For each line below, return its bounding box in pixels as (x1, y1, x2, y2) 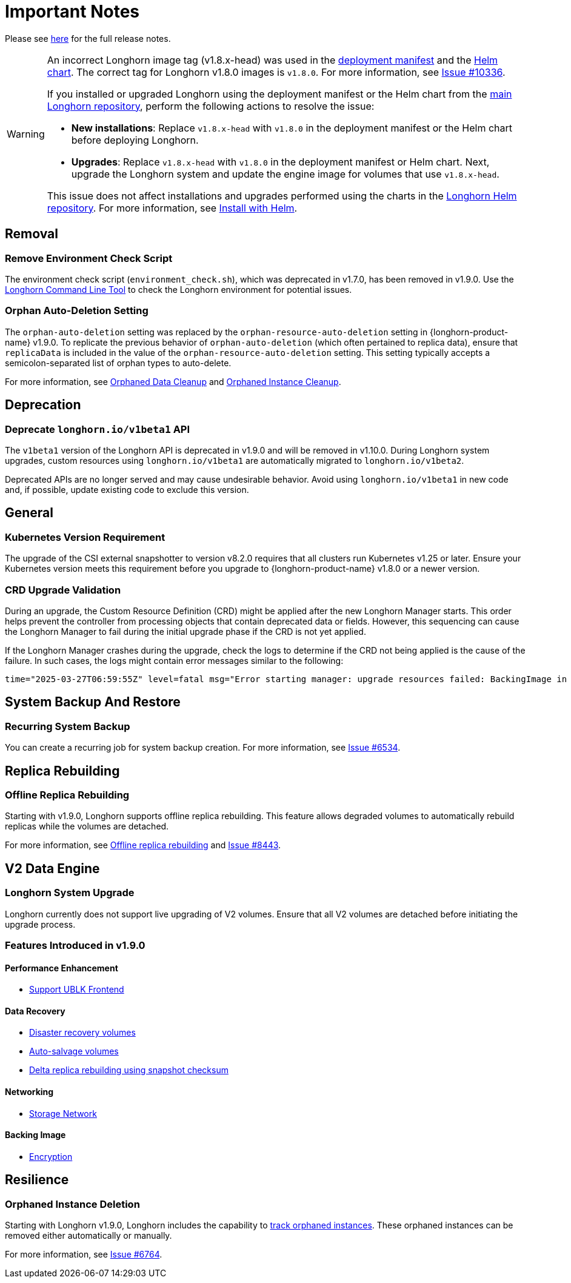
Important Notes (5, 1, 140, 22)
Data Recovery (5, 1005, 65, 1016)
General (5, 505, 54, 521)
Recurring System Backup (5, 720, 130, 732)
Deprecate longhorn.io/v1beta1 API (5, 423, 190, 435)
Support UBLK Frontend (29, 984, 124, 995)
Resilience (5, 1172, 69, 1188)
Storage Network (29, 1108, 97, 1119)
